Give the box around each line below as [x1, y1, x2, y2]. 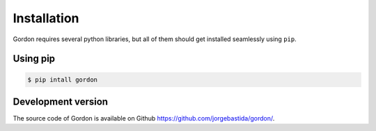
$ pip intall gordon [27, 75, 97, 84]
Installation [13, 10, 79, 26]
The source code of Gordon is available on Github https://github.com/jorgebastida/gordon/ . [13, 114, 275, 123]
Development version [13, 95, 108, 107]
